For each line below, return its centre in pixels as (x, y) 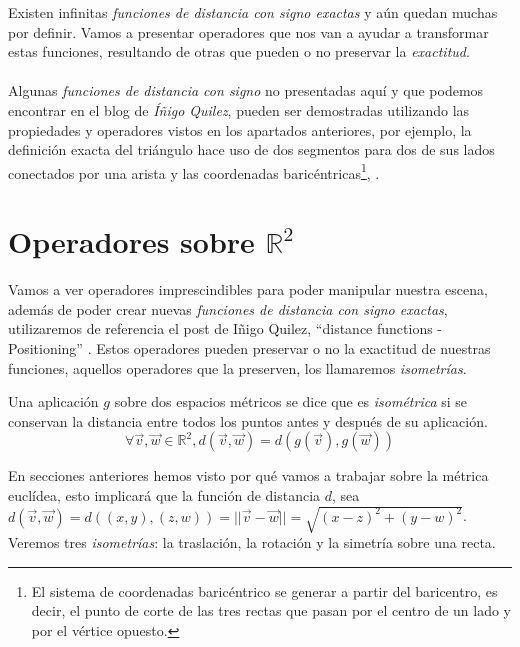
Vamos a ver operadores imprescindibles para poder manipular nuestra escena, (248, 289)
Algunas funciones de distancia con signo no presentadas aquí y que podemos (246, 90)
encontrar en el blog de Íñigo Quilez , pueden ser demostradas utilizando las (239, 109)
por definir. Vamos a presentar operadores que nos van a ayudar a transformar (248, 31)
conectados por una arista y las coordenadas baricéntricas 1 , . (194, 171)
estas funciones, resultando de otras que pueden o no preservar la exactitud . (239, 51)
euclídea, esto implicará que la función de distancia (164, 494)
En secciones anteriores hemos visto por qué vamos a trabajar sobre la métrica (248, 475)
